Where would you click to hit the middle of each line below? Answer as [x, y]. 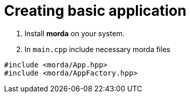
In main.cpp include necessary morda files [98, 49]
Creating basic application [95, 11]
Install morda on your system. [75, 33]
